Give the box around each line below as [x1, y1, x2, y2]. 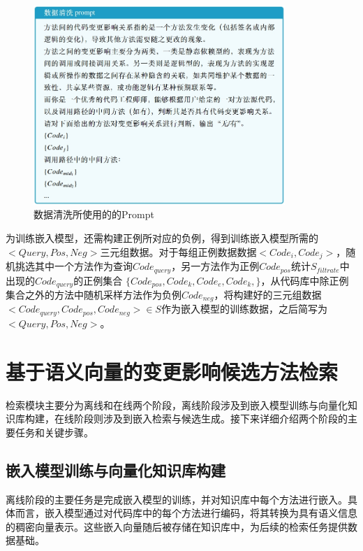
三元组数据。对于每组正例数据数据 [100, 244, 257, 259]
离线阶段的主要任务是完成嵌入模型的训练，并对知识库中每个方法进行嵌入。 [6, 492, 348, 506]
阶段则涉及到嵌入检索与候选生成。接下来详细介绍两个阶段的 [73, 411, 348, 426]
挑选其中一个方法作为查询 [15, 259, 133, 273]
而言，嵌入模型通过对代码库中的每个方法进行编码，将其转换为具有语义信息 [15, 506, 357, 520]
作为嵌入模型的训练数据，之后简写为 [161, 301, 327, 316]
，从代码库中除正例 [260, 273, 349, 287]
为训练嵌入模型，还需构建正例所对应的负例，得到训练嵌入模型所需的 [6, 231, 318, 245]
